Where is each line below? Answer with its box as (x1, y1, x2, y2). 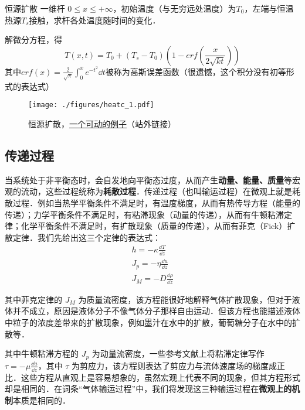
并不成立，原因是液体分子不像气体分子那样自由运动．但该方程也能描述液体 (12, 305, 300, 317)
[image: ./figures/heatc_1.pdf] (28, 101, 154, 110)
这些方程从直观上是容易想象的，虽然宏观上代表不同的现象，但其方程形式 (21, 371, 300, 383)
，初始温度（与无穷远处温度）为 (113, 2, 236, 14)
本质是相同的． (13, 394, 70, 406)
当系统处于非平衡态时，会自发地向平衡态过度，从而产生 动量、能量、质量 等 (5, 173, 292, 186)
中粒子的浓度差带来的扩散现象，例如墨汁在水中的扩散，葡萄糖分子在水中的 (5, 316, 292, 329)
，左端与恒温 (244, 2, 294, 14)
